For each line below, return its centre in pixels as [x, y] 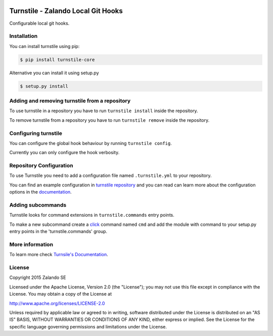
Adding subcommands [38, 205]
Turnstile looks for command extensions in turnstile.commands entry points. [92, 215]
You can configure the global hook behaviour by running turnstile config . [90, 143]
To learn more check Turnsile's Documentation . [59, 255]
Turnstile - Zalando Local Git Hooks [66, 11]
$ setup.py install [44, 86]
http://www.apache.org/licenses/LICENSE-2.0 [57, 303]
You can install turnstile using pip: [44, 46]
